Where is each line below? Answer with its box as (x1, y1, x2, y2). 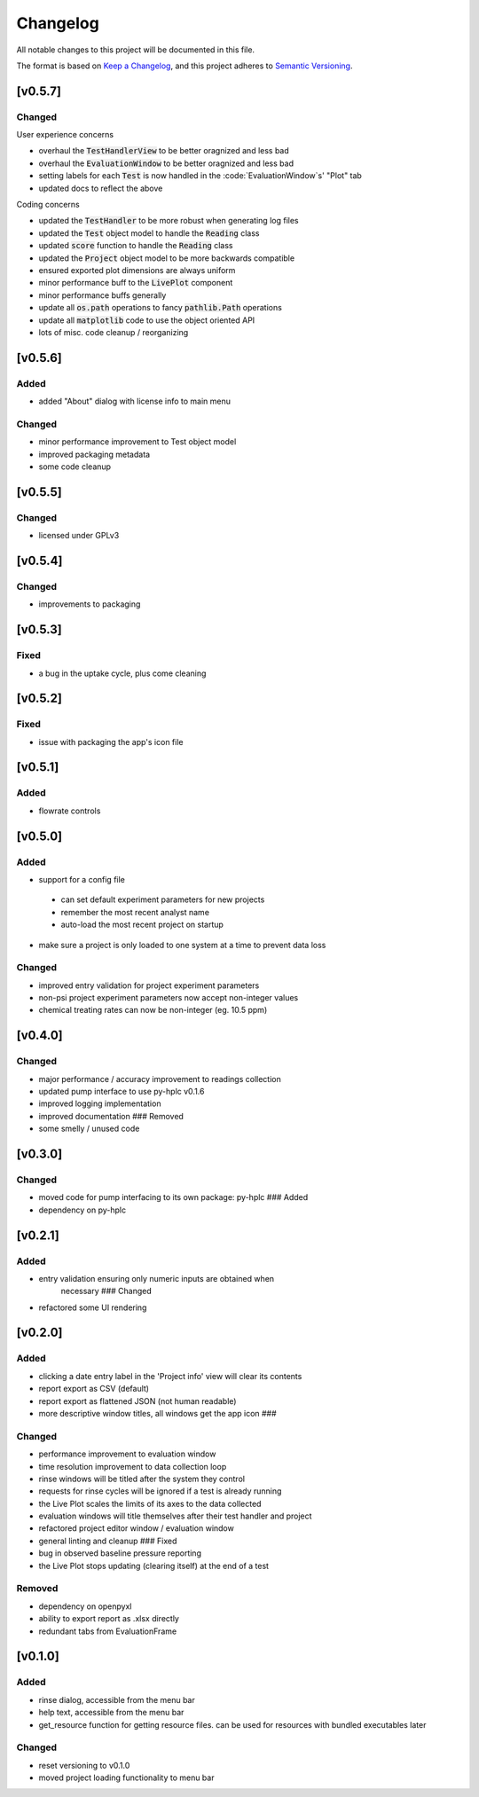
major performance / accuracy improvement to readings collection (38, 1073, 281, 1084)
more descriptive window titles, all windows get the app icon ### (38, 1408, 277, 1418)
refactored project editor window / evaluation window (38, 1523, 234, 1534)
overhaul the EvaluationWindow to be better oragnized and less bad (38, 158, 294, 169)
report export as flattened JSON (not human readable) (38, 1395, 237, 1406)
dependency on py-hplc (38, 1205, 127, 1215)
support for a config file (38, 874, 126, 884)
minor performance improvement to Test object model (38, 436, 237, 447)
